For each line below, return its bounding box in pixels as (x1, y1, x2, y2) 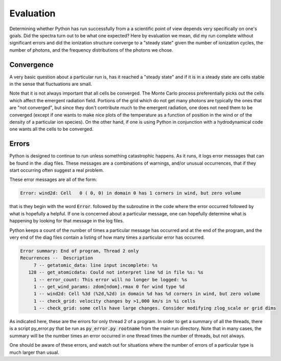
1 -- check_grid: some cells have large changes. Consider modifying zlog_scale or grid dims (33, 305, 276, 311)
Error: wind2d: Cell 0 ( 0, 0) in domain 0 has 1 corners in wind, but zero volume (20, 190, 241, 196)
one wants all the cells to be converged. (9, 126, 93, 132)
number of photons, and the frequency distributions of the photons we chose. (9, 47, 174, 53)
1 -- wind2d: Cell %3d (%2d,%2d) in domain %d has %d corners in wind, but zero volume (33, 291, 260, 297)
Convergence (9, 60, 54, 69)
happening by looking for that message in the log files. (9, 218, 124, 224)
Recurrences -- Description (20, 255, 93, 261)
